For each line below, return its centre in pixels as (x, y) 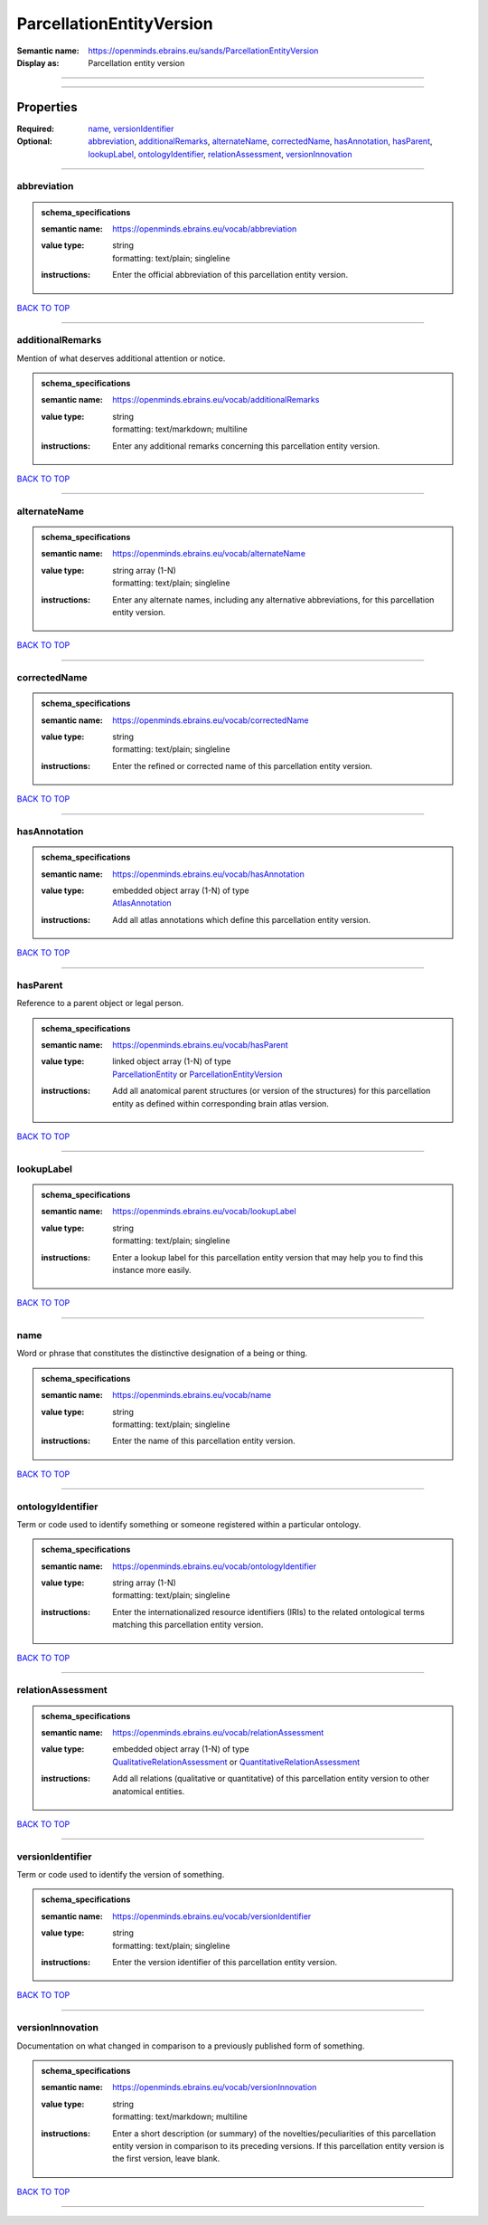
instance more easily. (152, 1269)
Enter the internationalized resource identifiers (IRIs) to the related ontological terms (268, 1612)
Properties (47, 107)
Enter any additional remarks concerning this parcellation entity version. (246, 446)
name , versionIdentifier (131, 128)
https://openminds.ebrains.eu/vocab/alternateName (209, 554)
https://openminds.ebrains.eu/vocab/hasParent (200, 1045)
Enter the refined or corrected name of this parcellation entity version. (243, 765)
